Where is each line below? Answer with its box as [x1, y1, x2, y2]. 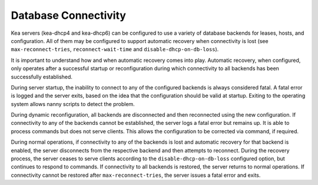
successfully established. [11, 73, 73, 80]
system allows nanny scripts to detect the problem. [11, 100, 135, 107]
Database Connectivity [11, 9, 127, 22]
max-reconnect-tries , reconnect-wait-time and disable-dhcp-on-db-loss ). [11, 46, 219, 53]
